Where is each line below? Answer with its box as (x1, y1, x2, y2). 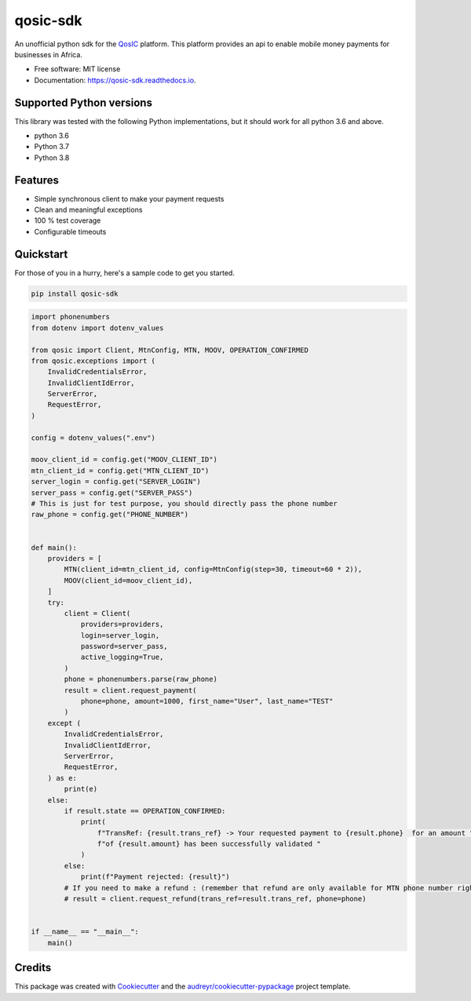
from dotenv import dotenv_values (31, 323, 164, 333)
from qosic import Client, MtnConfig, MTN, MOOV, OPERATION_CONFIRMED (31, 345, 309, 355)
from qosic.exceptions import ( (31, 356, 156, 365)
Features (14, 173, 59, 187)
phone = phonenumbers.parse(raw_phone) (64, 675, 217, 684)
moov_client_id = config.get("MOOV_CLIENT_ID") (31, 455, 217, 464)
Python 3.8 (34, 153, 70, 162)
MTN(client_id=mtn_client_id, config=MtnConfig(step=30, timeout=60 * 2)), (64, 565, 363, 574)
